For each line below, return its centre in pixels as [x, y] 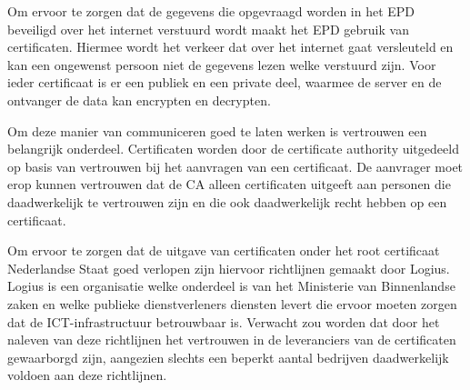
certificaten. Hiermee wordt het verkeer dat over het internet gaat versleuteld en [230, 47]
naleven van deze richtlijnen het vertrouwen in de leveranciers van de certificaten [232, 340]
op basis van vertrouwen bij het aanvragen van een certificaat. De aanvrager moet [235, 166]
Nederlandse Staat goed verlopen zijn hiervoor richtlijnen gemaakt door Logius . [229, 268]
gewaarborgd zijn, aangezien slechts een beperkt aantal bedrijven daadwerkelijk [228, 357]
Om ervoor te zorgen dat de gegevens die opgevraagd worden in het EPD [211, 11]
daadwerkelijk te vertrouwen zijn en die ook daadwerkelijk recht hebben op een [227, 201]
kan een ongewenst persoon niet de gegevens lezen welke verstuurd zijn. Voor [222, 64]
